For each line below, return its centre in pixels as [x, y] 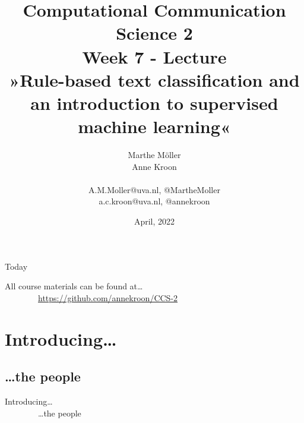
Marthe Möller [154, 155]
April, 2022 [154, 221]
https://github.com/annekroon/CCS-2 [108, 297]
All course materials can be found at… [74, 286]
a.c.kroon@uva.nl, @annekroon [154, 201]
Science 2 [154, 33]
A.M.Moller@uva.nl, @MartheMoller [154, 189]
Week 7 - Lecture [154, 56]
